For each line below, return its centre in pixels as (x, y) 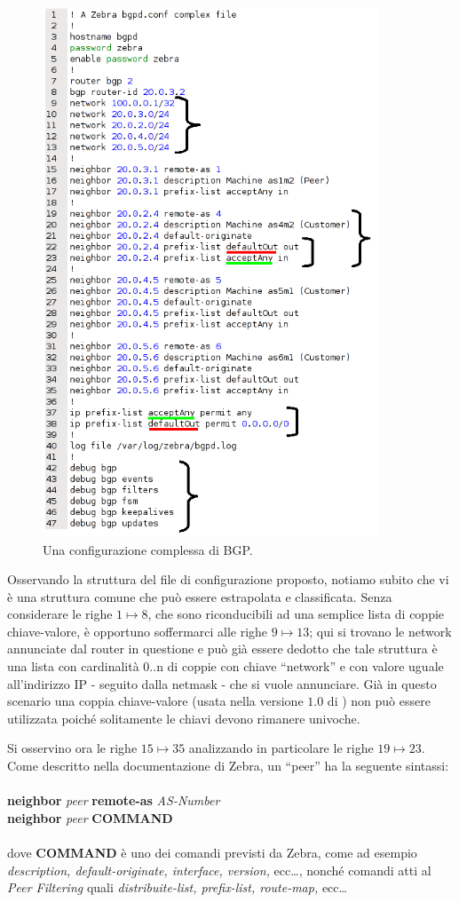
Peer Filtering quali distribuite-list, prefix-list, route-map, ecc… (177, 887)
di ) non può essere (379, 701)
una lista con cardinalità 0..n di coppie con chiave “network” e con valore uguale (226, 666)
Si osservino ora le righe (72, 748)
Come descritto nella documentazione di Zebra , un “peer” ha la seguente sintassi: (228, 766)
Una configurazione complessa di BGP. (148, 549)
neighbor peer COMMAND (90, 817)
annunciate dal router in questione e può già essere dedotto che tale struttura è (222, 649)
